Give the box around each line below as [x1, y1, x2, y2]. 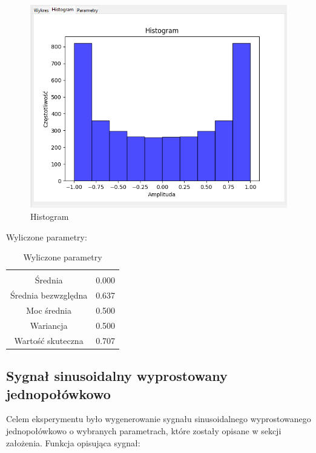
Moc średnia [26, 304, 71, 316]
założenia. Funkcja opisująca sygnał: [6, 436, 140, 449]
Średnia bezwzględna [10, 289, 88, 302]
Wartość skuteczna [14, 334, 84, 346]
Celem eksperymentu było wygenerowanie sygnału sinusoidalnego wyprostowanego [6, 412, 311, 425]
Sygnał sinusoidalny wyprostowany [6, 366, 228, 385]
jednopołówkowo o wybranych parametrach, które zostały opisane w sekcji [6, 424, 281, 437]
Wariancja [30, 319, 68, 331]
